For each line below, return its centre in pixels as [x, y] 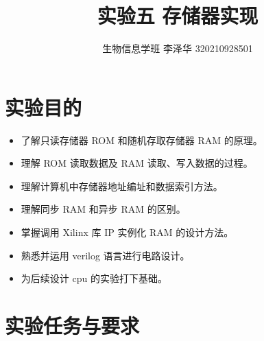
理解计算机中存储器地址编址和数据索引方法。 [122, 186]
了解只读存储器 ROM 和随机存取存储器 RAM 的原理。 [142, 140]
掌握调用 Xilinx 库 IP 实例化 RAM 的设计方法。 [127, 232]
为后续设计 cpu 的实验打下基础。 [94, 278]
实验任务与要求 [72, 325]
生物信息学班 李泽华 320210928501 [178, 48]
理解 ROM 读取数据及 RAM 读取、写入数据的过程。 [137, 163]
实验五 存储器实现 [178, 15]
